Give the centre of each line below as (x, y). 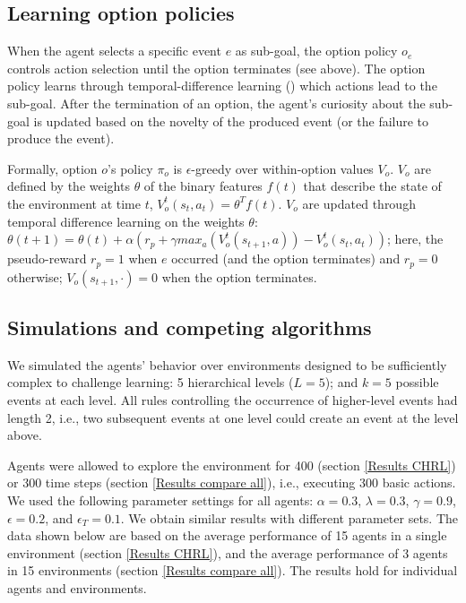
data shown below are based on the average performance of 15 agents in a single (227, 535)
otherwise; (35, 276)
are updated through (359, 203)
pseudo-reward (47, 258)
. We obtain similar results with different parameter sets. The (289, 517)
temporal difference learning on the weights (126, 221)
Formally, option (52, 168)
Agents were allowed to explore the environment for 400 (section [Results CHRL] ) (232, 465)
